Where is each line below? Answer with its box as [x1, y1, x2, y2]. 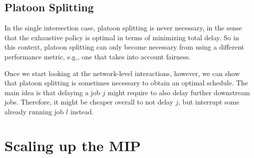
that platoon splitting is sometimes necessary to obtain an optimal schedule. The [4, 78, 248, 88]
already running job [4, 106, 64, 116]
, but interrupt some [178, 97, 240, 107]
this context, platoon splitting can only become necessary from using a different [4, 42, 244, 52]
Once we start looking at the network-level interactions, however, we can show [4, 68, 240, 78]
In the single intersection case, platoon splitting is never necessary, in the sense [4, 23, 242, 33]
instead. [70, 106, 94, 116]
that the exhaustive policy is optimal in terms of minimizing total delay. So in [4, 32, 239, 42]
